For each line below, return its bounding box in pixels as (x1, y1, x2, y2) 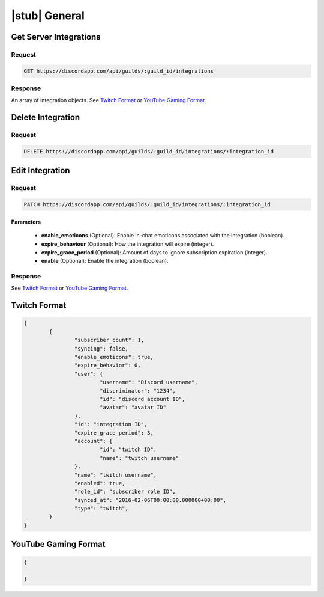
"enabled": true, (74, 480, 125, 486)
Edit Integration (11, 165, 70, 176)
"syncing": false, (74, 345, 128, 352)
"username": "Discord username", (99, 379, 198, 386)
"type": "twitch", (74, 505, 128, 512)
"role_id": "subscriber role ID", (74, 488, 176, 495)
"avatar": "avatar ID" (99, 404, 166, 411)
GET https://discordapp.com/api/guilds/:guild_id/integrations (23, 67, 214, 75)
